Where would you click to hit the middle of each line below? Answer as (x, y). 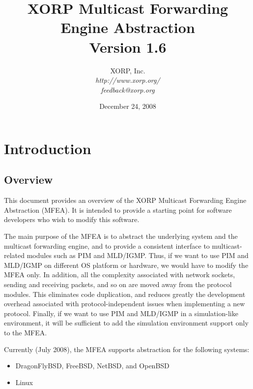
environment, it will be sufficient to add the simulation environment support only (126, 323)
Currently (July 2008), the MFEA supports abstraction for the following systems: (127, 349)
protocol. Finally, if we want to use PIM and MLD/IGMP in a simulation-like (121, 313)
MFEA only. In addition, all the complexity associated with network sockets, (120, 275)
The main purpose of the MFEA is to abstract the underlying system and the (121, 236)
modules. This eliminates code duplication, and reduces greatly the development (125, 294)
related (14, 255)
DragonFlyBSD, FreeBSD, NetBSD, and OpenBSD (92, 366)
